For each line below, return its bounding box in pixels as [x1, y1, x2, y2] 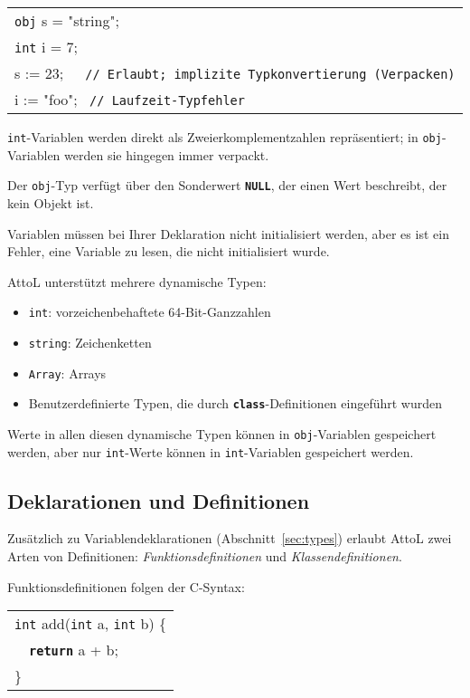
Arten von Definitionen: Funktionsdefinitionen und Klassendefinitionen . [7, 547, 402, 566]
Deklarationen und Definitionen [7, 486, 310, 514]
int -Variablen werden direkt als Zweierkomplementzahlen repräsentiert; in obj [7, 128, 442, 146]
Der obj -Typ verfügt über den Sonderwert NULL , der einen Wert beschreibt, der [7, 176, 447, 195]
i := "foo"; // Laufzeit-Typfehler [14, 89, 245, 110]
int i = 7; [14, 36, 78, 57]
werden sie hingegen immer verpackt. [64, 145, 269, 164]
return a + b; [29, 639, 118, 661]
